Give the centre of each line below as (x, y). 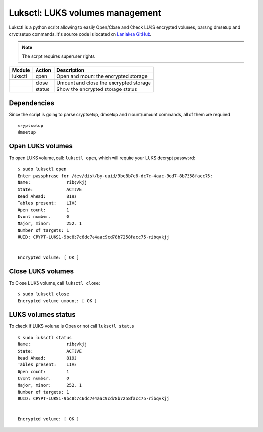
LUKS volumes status (42, 315)
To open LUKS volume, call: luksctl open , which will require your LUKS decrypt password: (102, 158)
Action (43, 70)
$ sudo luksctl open (42, 169)
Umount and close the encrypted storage (104, 83)
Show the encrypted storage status (97, 89)
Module (21, 70)
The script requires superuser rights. (59, 56)
